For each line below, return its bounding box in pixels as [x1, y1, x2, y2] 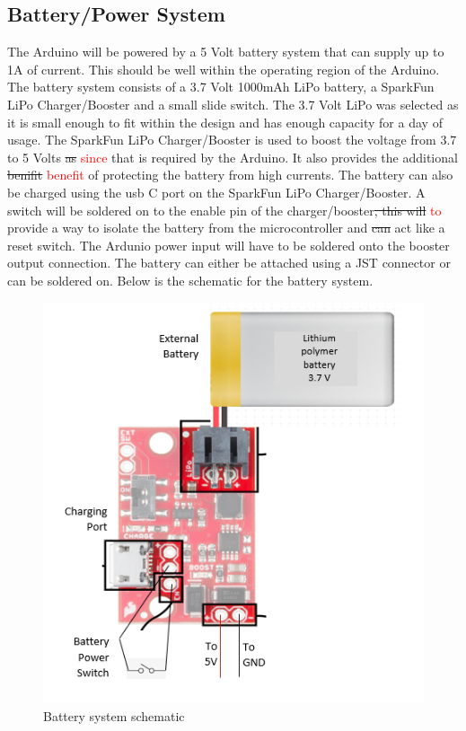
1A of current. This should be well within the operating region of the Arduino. [7, 59, 440, 78]
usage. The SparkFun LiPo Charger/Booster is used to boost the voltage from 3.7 [7, 130, 457, 149]
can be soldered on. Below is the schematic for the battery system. [7, 270, 374, 289]
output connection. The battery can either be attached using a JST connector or [7, 253, 451, 272]
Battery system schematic [43, 706, 185, 725]
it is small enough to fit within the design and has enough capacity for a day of [7, 112, 443, 131]
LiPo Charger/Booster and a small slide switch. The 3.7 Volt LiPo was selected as [7, 94, 459, 113]
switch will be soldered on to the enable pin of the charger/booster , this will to [7, 200, 442, 219]
